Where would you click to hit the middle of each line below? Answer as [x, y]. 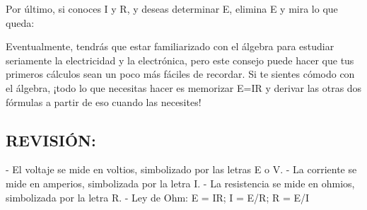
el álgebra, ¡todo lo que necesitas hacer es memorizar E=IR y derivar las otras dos [184, 87]
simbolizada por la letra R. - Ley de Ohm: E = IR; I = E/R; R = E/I [158, 197]
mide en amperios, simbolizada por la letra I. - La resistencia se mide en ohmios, [180, 183]
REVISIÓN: [51, 140]
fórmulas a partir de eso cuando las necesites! [104, 101]
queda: [20, 22]
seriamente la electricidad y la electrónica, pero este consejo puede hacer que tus [180, 60]
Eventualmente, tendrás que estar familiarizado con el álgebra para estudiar [170, 46]
